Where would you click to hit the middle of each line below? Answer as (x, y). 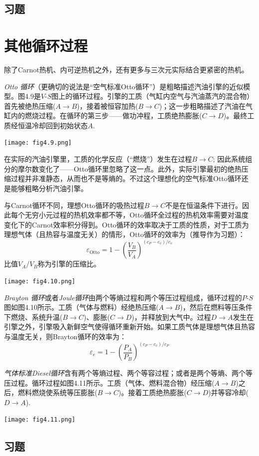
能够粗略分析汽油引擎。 (49, 188)
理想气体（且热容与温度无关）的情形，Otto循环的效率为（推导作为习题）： (125, 234)
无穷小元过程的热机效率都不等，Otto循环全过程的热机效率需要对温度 (136, 215)
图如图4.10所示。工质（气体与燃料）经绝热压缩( (81, 307)
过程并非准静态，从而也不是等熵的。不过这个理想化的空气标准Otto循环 (126, 178)
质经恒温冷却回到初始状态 (46, 125)
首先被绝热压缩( (30, 106)
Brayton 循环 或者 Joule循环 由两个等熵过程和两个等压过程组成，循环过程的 (123, 297)
